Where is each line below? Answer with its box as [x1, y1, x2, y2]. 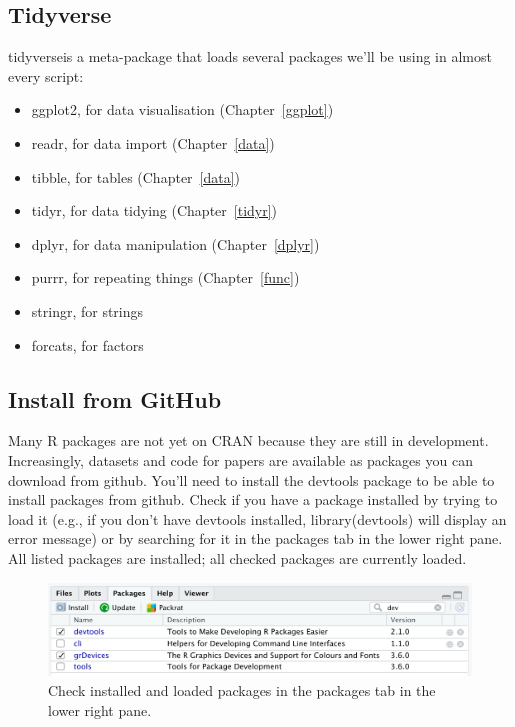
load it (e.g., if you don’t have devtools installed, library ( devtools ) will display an [8, 508, 507, 529]
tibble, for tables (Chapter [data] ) [31, 166, 241, 187]
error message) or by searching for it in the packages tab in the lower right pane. [8, 528, 503, 549]
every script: [8, 65, 84, 86]
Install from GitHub [8, 383, 222, 414]
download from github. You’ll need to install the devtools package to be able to [8, 469, 495, 490]
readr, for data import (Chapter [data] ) [31, 132, 275, 153]
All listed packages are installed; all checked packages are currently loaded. [8, 547, 467, 568]
